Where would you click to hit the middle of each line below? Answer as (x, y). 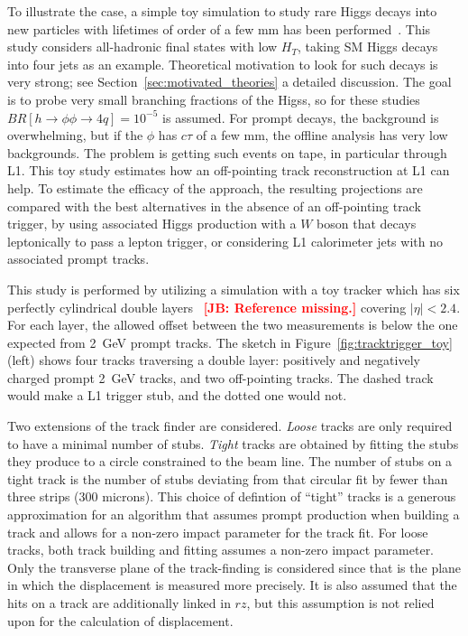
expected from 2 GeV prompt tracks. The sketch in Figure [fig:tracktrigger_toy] (230, 342)
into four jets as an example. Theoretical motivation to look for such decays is (223, 64)
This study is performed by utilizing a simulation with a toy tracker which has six (234, 289)
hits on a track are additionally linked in (119, 603)
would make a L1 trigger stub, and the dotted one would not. (177, 395)
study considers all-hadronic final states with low (142, 47)
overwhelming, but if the (75, 135)
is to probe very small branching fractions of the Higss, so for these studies (214, 99)
